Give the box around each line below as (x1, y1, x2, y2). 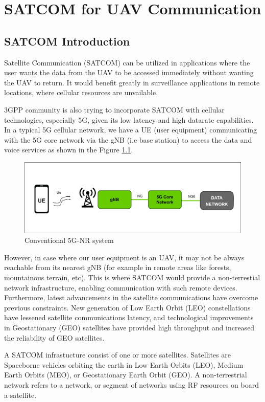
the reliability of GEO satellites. (4, 332, 105, 343)
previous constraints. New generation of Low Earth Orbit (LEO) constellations (4, 302, 251, 312)
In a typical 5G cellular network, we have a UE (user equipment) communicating (4, 124, 257, 135)
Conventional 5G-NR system (25, 235, 114, 245)
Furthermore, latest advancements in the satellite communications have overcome (4, 292, 258, 303)
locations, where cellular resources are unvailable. (4, 87, 158, 98)
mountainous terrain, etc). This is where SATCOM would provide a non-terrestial (4, 272, 260, 282)
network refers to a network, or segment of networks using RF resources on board (4, 379, 259, 390)
